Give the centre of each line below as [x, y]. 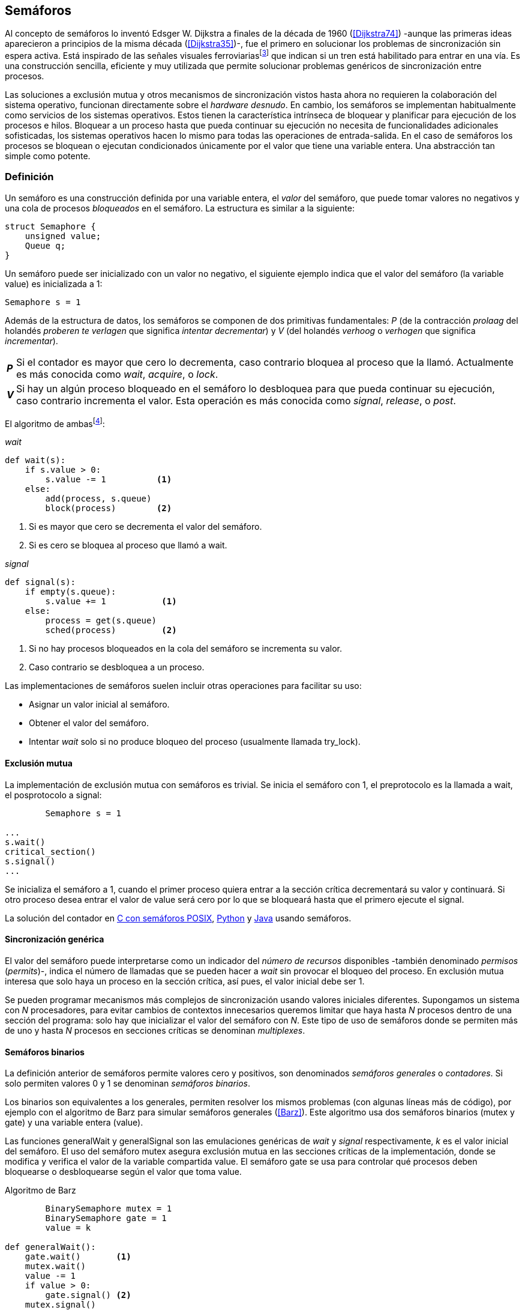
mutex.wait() [55, 1266]
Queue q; [45, 245]
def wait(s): [35, 460]
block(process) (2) [109, 508]
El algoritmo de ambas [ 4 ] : [55, 423]
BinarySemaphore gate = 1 [106, 1218]
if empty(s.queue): [70, 592]
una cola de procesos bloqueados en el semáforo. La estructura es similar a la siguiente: [180, 208]
